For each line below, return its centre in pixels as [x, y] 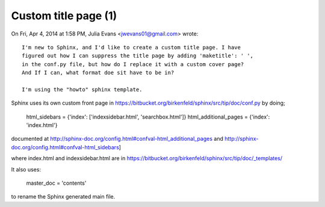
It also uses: [26, 169]
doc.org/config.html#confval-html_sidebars [65, 147]
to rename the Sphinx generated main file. [63, 197]
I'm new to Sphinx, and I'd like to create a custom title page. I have [131, 47]
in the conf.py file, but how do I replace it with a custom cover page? [133, 64]
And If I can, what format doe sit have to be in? [98, 73]
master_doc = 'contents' [56, 183]
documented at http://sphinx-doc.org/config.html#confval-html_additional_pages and [117, 139]
